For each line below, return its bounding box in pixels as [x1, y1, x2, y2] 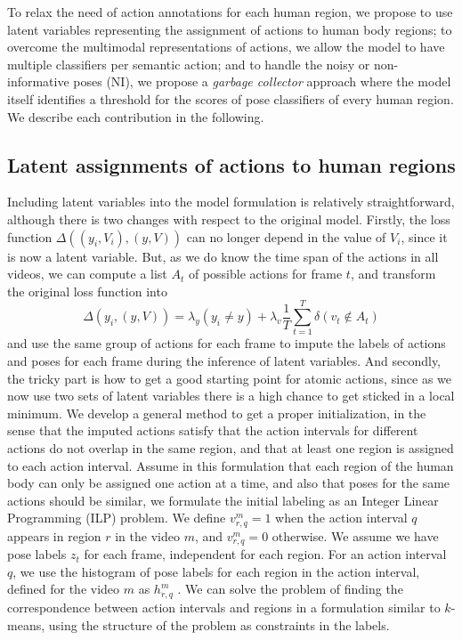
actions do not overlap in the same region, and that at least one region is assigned [7, 439, 454, 458]
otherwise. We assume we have [272, 526, 439, 545]
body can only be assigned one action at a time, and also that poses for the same [7, 474, 450, 492]
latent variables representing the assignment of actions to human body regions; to [7, 20, 452, 38]
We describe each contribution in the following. [7, 107, 264, 126]
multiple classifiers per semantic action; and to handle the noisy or [7, 54, 370, 73]
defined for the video [7, 579, 120, 598]
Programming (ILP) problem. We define [7, 508, 226, 527]
